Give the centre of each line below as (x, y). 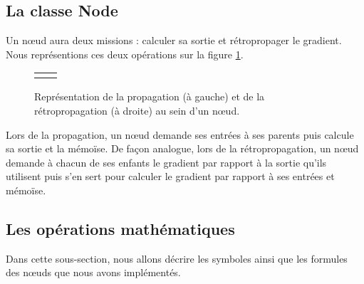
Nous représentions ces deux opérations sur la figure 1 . (125, 54)
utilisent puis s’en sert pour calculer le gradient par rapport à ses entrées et (170, 176)
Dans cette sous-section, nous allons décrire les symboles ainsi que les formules (177, 258)
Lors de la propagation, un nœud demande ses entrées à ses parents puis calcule (180, 134)
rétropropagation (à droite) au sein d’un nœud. (137, 110)
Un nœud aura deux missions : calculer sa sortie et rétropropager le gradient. (174, 40)
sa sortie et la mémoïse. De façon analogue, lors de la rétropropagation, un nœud (182, 148)
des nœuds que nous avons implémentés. (93, 272)
